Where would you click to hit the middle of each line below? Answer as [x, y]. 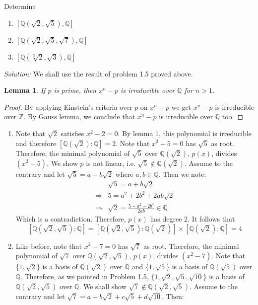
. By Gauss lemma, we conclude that [79, 116]
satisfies [72, 133]
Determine [20, 6]
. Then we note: [182, 174]
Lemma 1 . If [25, 90]
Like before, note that [49, 246]
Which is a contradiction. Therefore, [71, 218]
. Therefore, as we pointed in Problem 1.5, [85, 276]
